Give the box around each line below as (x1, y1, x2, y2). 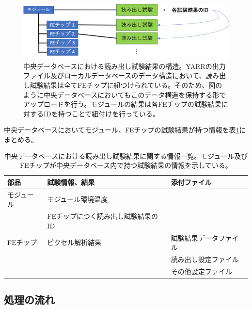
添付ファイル (171, 177, 212, 187)
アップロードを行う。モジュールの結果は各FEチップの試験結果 (23, 99, 221, 109)
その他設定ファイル (171, 266, 232, 276)
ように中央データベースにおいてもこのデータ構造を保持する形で (23, 89, 226, 99)
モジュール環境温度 (47, 194, 108, 204)
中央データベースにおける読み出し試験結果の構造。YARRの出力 (23, 61, 226, 71)
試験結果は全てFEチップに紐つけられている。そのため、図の (30, 80, 222, 90)
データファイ (198, 232, 239, 243)
